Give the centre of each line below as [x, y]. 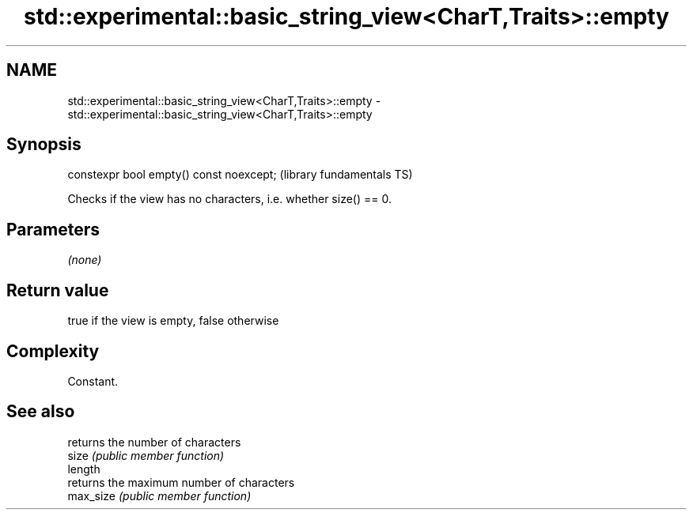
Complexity [53, 351]
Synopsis [44, 145]
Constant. [93, 381]
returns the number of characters [154, 442]
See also [41, 412]
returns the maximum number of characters [181, 482]
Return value [58, 290]
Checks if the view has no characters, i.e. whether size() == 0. [229, 199]
